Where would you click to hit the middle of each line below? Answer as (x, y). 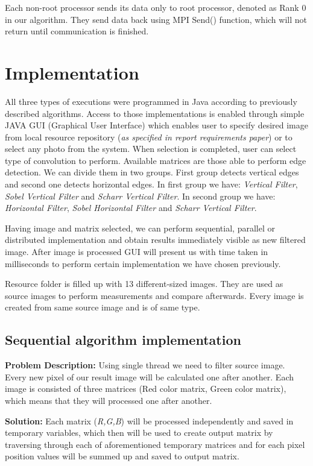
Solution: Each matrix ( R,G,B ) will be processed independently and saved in (149, 420)
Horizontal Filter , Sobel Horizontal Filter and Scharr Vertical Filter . (131, 208)
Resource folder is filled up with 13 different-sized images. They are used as (144, 284)
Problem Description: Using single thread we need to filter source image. (145, 365)
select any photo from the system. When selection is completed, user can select (151, 149)
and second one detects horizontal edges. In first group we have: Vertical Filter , (151, 184)
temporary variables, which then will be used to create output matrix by (139, 433)
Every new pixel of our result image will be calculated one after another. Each (149, 376)
